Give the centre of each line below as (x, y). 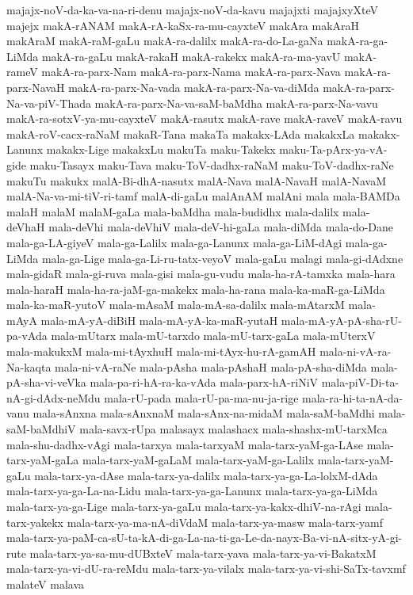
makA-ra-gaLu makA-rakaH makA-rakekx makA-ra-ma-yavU (191, 56)
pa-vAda (27, 336)
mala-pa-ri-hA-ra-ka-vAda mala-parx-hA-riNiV (204, 382)
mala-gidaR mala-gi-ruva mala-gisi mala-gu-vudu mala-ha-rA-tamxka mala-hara (201, 274)
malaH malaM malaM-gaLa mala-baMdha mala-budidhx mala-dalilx (173, 211)
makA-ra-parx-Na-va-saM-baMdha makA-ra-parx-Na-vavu (236, 103)
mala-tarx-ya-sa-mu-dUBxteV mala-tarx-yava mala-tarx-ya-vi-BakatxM (203, 553)
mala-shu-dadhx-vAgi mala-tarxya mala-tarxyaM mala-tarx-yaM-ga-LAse (185, 444)
